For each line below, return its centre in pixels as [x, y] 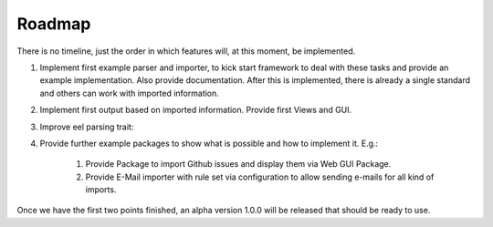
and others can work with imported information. [129, 93]
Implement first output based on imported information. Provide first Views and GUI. [196, 110]
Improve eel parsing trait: [87, 127]
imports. [101, 190]
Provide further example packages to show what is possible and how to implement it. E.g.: [209, 143]
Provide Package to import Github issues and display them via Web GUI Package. [238, 164]
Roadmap [54, 24]
